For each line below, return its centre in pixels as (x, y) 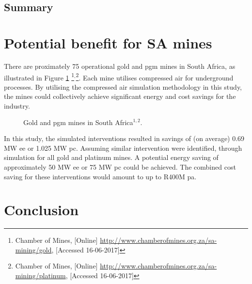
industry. (17, 105)
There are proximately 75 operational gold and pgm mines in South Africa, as (120, 66)
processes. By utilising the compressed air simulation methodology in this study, (123, 87)
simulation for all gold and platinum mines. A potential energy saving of (111, 157)
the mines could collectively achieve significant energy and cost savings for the (120, 96)
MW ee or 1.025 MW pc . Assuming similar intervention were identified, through (123, 148)
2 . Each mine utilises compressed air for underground (155, 77)
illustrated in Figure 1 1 (39, 77)
